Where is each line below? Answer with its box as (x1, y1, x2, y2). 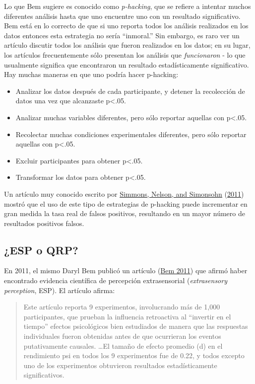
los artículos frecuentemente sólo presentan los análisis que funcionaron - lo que (4, 49, 246, 60)
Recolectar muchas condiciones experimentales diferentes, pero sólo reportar (15, 129, 247, 139)
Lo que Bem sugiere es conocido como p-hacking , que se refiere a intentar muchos (4, 1, 251, 11)
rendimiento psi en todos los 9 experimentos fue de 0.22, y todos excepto (23, 350, 245, 361)
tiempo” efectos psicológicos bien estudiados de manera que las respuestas (23, 321, 248, 331)
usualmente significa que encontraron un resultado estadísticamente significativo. (4, 59, 249, 70)
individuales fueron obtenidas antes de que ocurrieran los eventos (23, 331, 221, 341)
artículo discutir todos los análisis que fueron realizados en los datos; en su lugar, (4, 40, 251, 50)
